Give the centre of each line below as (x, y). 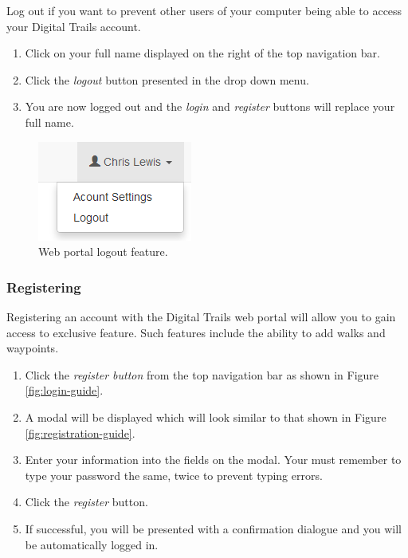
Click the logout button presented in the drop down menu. (167, 79)
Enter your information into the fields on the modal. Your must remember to (213, 460)
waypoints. (33, 348)
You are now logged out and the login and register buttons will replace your (210, 106)
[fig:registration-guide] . (80, 432)
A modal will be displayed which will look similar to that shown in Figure (206, 417)
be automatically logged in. (92, 544)
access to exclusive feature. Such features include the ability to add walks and (196, 332)
